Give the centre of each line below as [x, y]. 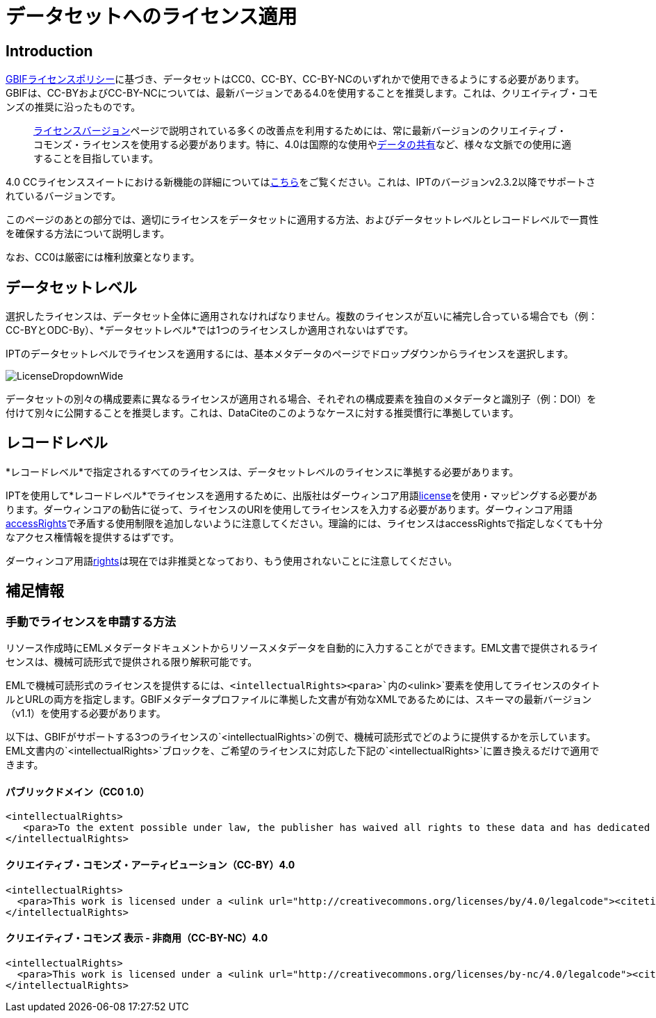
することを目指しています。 [96, 159]
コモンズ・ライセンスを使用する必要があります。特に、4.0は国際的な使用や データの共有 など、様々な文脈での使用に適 [303, 145]
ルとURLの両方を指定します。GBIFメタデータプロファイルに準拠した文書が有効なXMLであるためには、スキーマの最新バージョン [299, 700]
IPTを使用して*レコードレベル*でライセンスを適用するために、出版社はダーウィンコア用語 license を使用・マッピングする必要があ [302, 495]
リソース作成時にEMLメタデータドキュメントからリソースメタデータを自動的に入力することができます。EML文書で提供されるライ [302, 648]
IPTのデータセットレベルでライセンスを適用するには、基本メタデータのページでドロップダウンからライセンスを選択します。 [290, 354]
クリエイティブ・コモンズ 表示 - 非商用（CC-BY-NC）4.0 [137, 938]
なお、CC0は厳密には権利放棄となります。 [103, 257]
